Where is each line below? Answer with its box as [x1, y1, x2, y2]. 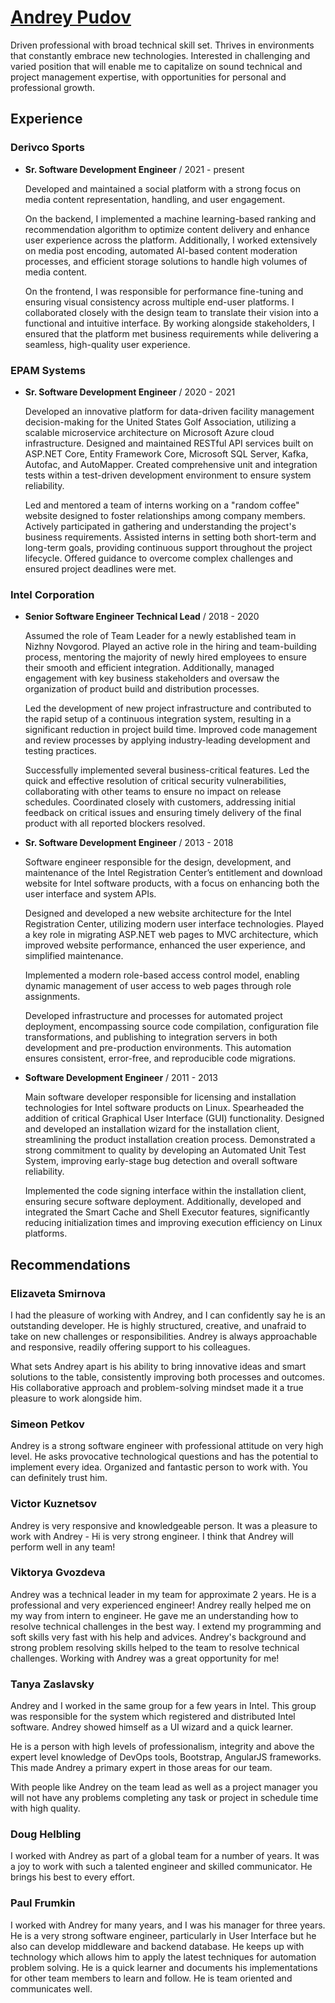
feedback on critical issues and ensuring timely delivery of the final [24, 807, 302, 819]
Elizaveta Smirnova [10, 1286, 107, 1300]
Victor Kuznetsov [10, 1497, 97, 1511]
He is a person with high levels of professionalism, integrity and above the [10, 1741, 315, 1753]
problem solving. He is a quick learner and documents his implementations [10, 1961, 318, 1973]
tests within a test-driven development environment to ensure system [24, 469, 312, 481]
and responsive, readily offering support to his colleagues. [10, 1341, 251, 1353]
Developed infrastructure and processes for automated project [24, 1010, 283, 1022]
